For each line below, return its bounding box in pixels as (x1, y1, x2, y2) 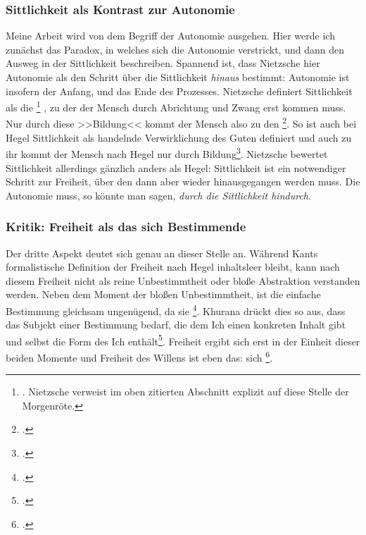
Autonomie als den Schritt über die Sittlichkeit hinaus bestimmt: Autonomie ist (6, 70, 350, 84)
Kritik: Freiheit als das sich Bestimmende (6, 218, 246, 235)
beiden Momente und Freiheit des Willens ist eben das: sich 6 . (6, 348, 273, 364)
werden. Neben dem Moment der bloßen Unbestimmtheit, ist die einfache (6, 287, 321, 302)
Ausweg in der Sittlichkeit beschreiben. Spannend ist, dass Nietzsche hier (6, 56, 320, 70)
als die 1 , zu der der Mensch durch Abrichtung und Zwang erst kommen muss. (6, 98, 346, 114)
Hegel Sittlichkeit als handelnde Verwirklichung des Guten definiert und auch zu (6, 130, 352, 144)
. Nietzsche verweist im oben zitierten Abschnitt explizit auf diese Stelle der (22, 384, 349, 399)
